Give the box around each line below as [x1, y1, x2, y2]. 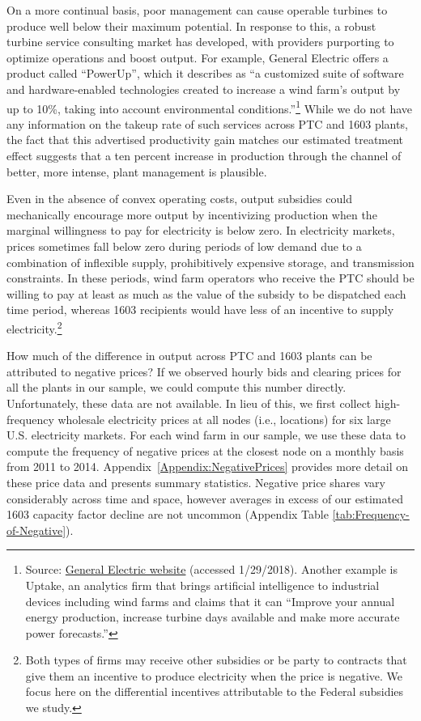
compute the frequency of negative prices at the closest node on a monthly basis [6, 442, 404, 459]
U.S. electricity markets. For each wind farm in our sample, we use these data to [6, 426, 406, 443]
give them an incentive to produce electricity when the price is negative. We [25, 667, 403, 684]
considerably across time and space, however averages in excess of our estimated [6, 490, 403, 507]
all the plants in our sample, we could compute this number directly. [6, 379, 347, 396]
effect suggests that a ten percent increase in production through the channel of [6, 147, 402, 163]
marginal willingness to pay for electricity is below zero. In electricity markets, [6, 222, 395, 239]
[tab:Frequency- [332, 506, 410, 523]
